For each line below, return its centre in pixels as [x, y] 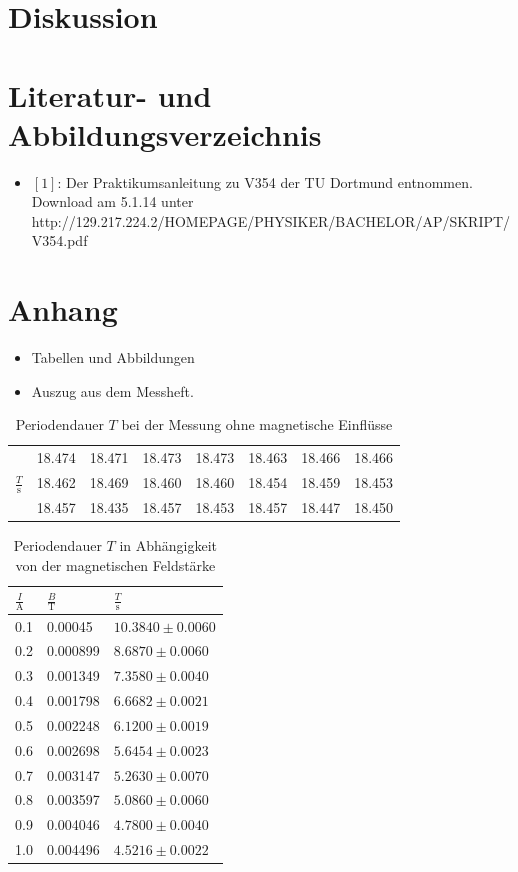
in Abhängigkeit [168, 545]
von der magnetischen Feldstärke [115, 564]
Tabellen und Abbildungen [113, 357]
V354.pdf [59, 240]
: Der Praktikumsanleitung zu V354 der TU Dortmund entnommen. [265, 181]
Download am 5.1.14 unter [112, 201]
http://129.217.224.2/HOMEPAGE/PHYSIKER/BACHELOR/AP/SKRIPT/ [271, 220]
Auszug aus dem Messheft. [112, 390]
